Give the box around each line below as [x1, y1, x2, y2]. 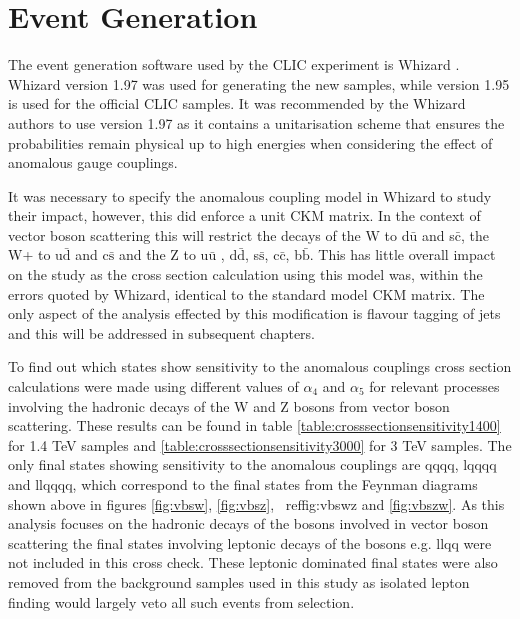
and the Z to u [118, 244, 209, 265]
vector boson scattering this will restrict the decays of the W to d [8, 224, 410, 245]
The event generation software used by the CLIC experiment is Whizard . [8, 54, 460, 75]
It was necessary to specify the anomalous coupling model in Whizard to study [8, 185, 492, 206]
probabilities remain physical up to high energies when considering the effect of [8, 132, 493, 153]
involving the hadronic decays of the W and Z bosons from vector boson [8, 395, 450, 416]
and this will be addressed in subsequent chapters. [8, 322, 315, 343]
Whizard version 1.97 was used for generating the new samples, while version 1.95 [8, 73, 510, 94]
